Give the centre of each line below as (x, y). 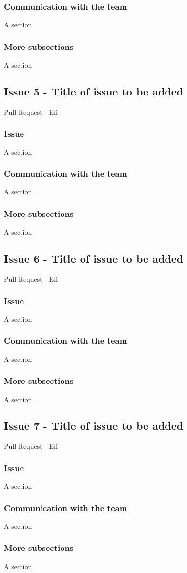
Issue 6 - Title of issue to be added (94, 258)
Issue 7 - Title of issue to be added (94, 425)
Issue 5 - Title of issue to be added (94, 91)
